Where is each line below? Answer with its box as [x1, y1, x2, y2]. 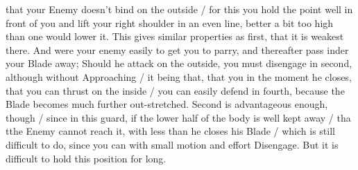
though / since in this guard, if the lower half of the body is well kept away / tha [6, 110, 351, 124]
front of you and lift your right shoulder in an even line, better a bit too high [6, 15, 334, 30]
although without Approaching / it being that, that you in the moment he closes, [6, 69, 352, 84]
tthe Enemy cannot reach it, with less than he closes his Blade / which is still [6, 124, 335, 138]
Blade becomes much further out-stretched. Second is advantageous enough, [6, 97, 328, 111]
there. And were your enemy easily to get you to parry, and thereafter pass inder [6, 42, 349, 57]
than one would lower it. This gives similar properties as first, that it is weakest [6, 29, 344, 44]
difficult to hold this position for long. [6, 151, 167, 165]
